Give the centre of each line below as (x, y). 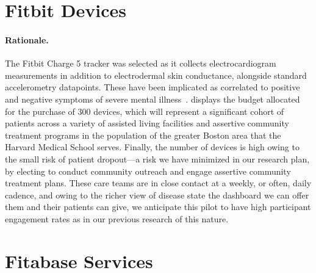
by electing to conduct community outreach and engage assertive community (148, 171)
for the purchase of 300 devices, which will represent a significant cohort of (145, 111)
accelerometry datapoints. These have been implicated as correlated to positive (153, 87)
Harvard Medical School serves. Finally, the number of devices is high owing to (152, 147)
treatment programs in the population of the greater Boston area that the (143, 135)
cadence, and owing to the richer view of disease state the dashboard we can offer (157, 195)
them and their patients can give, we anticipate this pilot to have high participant (158, 207)
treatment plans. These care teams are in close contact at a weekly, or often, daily (158, 183)
